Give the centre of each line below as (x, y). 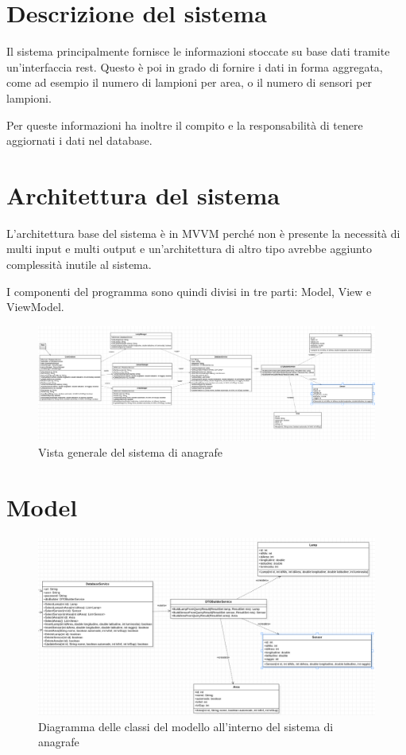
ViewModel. (35, 307)
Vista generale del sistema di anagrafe (131, 451)
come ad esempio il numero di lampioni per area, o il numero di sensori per (189, 82)
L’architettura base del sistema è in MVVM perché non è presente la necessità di (203, 233)
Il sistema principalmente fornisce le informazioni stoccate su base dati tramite (198, 51)
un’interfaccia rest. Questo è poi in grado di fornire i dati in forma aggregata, (195, 66)
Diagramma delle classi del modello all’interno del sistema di (186, 726)
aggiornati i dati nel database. (79, 140)
